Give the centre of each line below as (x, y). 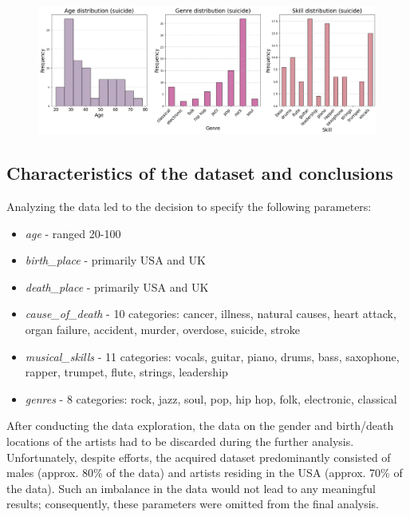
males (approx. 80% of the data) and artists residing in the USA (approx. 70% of (205, 473)
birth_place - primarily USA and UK (115, 260)
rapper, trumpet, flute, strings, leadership (126, 372)
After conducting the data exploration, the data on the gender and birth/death (200, 426)
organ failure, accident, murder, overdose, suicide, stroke (163, 329)
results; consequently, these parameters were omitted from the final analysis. (193, 504)
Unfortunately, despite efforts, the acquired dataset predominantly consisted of (199, 457)
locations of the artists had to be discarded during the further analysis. (180, 441)
